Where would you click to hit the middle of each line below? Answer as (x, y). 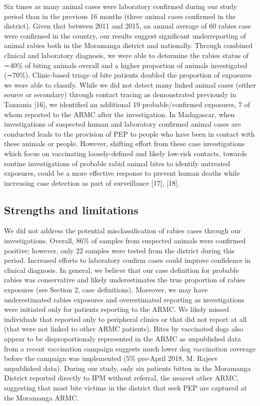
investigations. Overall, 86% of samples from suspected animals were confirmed (125, 241)
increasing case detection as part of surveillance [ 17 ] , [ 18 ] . (92, 182)
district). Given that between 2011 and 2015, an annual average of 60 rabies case (128, 26)
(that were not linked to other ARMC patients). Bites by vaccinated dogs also (124, 329)
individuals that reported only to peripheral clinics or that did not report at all (125, 319)
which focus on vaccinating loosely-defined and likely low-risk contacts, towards (125, 153)
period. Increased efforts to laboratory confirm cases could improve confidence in (127, 260)
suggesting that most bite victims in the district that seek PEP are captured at (125, 387)
